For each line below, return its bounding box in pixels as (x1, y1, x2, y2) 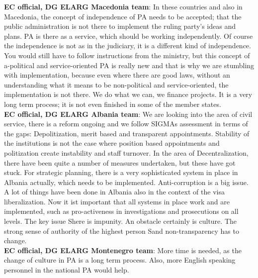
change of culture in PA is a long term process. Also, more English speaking (4, 255, 236, 265)
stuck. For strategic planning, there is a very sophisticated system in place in (4, 167, 238, 178)
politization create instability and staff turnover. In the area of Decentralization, (4, 147, 249, 158)
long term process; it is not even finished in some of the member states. (4, 98, 221, 109)
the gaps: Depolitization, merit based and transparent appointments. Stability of (4, 128, 250, 138)
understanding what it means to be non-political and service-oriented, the (4, 79, 229, 90)
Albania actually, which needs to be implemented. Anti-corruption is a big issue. (4, 177, 249, 187)
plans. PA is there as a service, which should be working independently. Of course (4, 30, 253, 41)
